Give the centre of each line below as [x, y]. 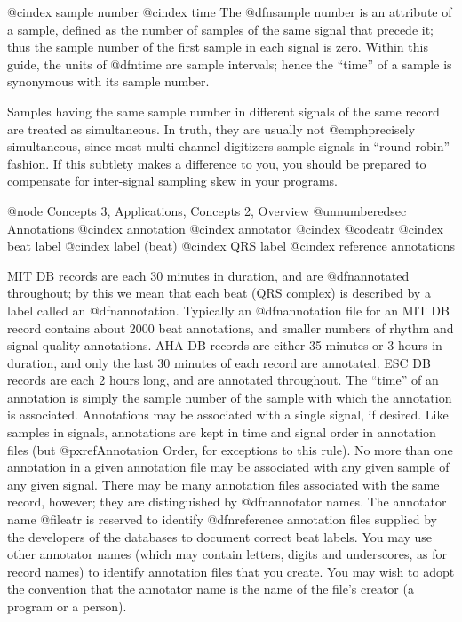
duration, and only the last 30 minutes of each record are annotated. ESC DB [219, 362]
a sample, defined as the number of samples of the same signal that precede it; [220, 29]
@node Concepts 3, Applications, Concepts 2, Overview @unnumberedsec [207, 210]
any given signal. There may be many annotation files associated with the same [223, 484]
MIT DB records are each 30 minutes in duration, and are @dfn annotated [208, 275]
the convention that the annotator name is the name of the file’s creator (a [211, 589]
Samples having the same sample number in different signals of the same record [223, 111]
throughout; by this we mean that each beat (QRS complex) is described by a [219, 293]
